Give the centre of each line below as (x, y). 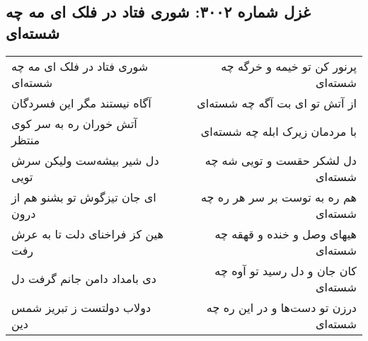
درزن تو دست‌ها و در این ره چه (281, 307)
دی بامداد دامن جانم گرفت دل (84, 279)
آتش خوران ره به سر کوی (74, 123)
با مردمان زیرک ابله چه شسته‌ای (278, 132)
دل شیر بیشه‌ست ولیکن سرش (85, 160)
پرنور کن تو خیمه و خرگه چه (289, 66)
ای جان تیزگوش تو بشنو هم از (84, 197)
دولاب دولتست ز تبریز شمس (81, 307)
